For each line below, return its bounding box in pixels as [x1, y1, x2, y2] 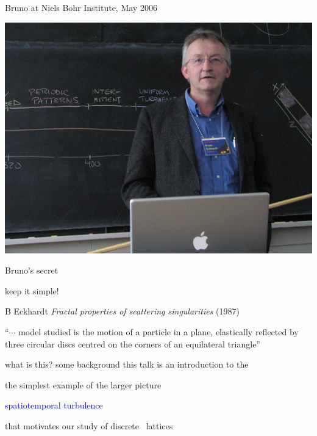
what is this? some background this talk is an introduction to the [5, 358, 249, 371]
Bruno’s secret [5, 264, 59, 277]
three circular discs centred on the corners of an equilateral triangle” [5, 337, 260, 350]
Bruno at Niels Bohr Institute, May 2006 [5, 1, 157, 13]
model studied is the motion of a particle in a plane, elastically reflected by [18, 325, 299, 338]
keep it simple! [5, 284, 59, 297]
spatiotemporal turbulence [5, 399, 103, 412]
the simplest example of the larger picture [5, 378, 162, 391]
